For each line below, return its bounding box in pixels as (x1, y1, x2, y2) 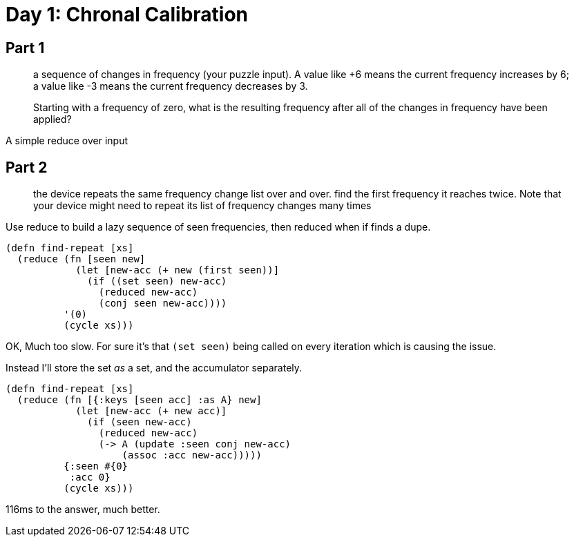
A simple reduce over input (6, 135, 128, 147)
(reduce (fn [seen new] (17, 253, 146, 265)
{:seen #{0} (64, 461, 128, 472)
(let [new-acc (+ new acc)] (75, 405, 227, 417)
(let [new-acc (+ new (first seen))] (75, 264, 280, 276)
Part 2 (6, 158, 48, 176)
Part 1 (6, 39, 45, 57)
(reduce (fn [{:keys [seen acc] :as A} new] (17, 394, 262, 406)
